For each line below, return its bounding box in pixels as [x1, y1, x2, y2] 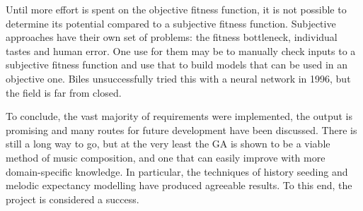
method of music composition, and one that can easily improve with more [6, 150, 325, 164]
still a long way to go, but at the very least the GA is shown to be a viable [6, 136, 330, 151]
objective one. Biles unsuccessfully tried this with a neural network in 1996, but [6, 71, 351, 85]
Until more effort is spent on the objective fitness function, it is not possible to [6, 2, 347, 16]
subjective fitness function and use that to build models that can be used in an [6, 57, 348, 72]
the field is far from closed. [6, 85, 122, 100]
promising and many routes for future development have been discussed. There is [6, 122, 357, 137]
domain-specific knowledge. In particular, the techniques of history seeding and [6, 164, 348, 179]
